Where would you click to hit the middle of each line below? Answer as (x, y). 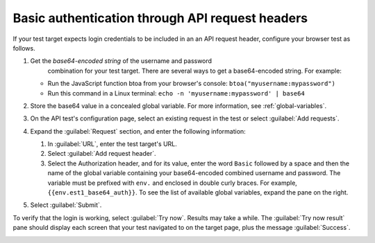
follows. (24, 48)
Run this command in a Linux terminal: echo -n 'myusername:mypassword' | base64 (176, 93)
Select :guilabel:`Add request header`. (102, 154)
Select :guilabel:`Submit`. (66, 205)
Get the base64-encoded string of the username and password (121, 61)
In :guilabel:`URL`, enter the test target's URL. (112, 144)
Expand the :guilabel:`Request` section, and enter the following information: (138, 131)
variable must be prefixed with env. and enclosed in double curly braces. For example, (173, 183)
